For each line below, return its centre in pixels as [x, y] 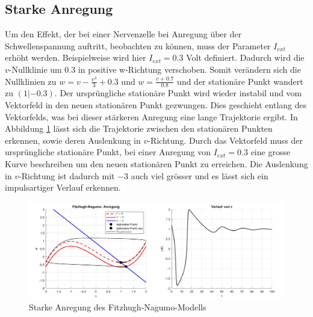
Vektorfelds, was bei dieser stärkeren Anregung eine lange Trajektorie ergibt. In [151, 116]
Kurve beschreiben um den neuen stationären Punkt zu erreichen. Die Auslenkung [156, 163]
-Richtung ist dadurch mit [67, 175]
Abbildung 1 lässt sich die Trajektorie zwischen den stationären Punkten [139, 128]
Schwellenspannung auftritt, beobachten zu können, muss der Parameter [138, 45]
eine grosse [271, 152]
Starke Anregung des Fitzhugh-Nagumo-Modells [118, 307]
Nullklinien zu [31, 81]
